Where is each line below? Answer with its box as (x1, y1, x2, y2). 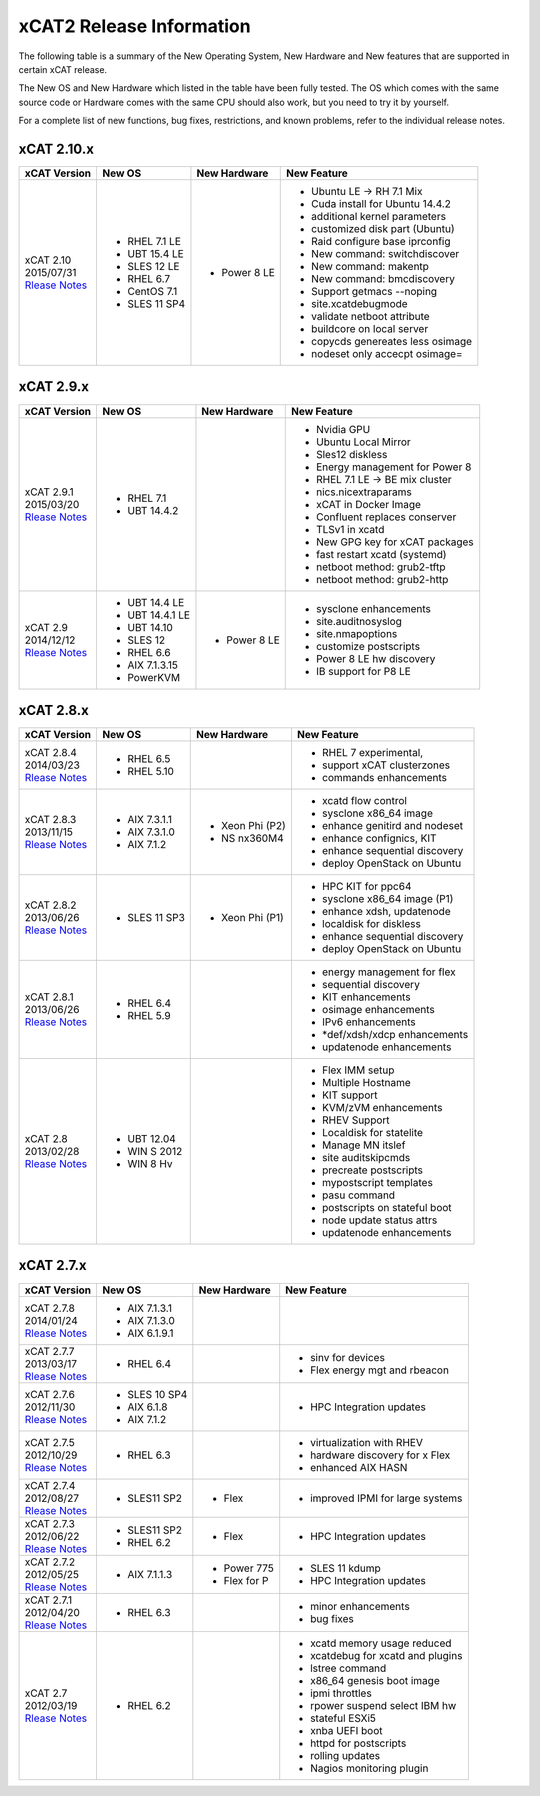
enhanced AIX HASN (310, 1460, 408, 1474)
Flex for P (223, 1573, 269, 1587)
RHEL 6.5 (126, 752, 171, 766)
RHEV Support (321, 1113, 390, 1127)
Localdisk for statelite (321, 1126, 424, 1140)
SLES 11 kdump (310, 1561, 382, 1575)
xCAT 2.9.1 (24, 485, 74, 499)
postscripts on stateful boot (321, 1201, 452, 1215)
